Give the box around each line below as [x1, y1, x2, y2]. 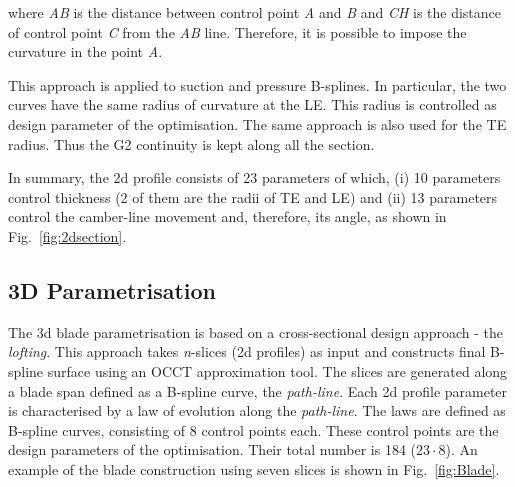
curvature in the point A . [8, 41, 163, 62]
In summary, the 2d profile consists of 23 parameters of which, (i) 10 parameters [8, 167, 501, 188]
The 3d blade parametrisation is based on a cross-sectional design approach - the [8, 321, 503, 342]
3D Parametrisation [8, 274, 216, 305]
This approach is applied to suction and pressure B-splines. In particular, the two [8, 74, 507, 95]
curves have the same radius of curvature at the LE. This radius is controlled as [8, 94, 497, 115]
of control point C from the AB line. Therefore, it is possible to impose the [8, 21, 467, 42]
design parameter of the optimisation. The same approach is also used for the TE [8, 113, 507, 134]
